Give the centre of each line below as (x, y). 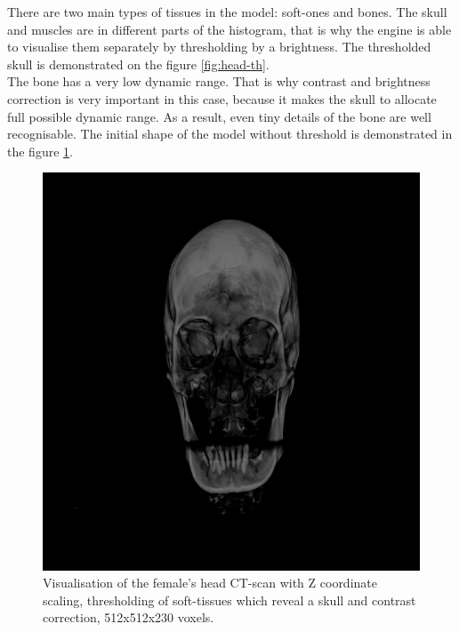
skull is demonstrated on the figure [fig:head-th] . (138, 64)
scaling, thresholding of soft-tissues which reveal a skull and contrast (229, 600)
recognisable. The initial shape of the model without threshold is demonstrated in (230, 134)
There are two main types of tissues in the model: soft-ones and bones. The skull (227, 12)
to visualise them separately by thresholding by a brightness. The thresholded (219, 47)
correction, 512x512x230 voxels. (129, 617)
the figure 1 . (40, 151)
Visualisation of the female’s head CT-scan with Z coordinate (210, 583)
